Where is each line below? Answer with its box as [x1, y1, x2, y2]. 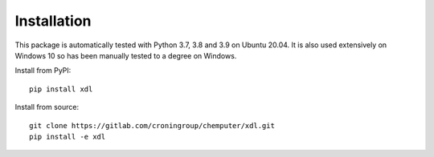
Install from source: [14, 103, 80, 112]
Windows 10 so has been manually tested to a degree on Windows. [14, 50, 237, 60]
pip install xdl [29, 84, 93, 94]
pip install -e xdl [29, 132, 106, 141]
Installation [14, 12, 92, 30]
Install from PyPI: [14, 66, 72, 75]
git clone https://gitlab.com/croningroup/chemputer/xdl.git [29, 121, 275, 130]
